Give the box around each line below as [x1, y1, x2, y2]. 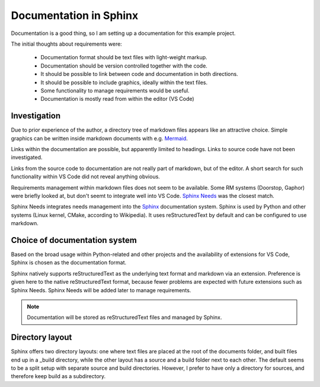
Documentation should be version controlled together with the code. [40, 62, 207, 69]
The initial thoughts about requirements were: [11, 40, 123, 47]
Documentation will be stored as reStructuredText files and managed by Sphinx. [27, 314, 222, 321]
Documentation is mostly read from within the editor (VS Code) [40, 95, 195, 103]
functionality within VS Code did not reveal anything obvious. [11, 173, 160, 180]
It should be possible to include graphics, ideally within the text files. [40, 79, 208, 86]
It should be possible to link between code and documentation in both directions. [40, 71, 238, 78]
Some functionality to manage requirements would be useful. [40, 87, 190, 94]
